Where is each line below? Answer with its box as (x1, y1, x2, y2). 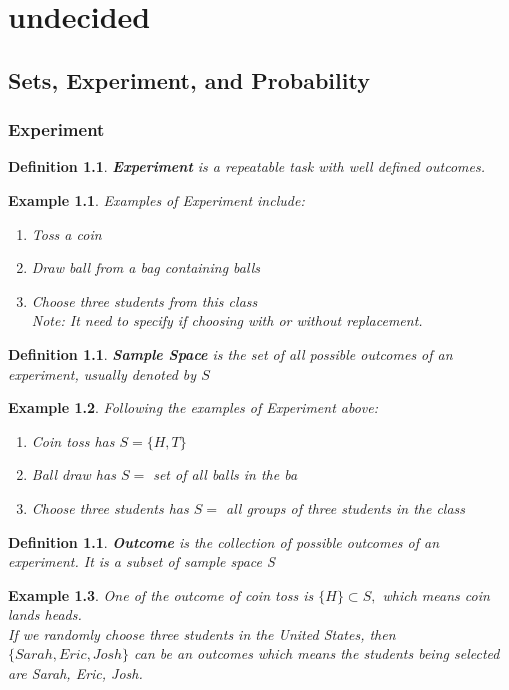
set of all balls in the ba (153, 464, 298, 485)
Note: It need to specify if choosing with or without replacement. (31, 310, 423, 331)
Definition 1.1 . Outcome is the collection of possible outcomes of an (8, 531, 440, 552)
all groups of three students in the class (225, 497, 466, 518)
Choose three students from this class (31, 290, 258, 311)
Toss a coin (31, 223, 102, 244)
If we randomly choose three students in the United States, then (8, 623, 396, 644)
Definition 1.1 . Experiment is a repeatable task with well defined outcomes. (8, 156, 485, 177)
